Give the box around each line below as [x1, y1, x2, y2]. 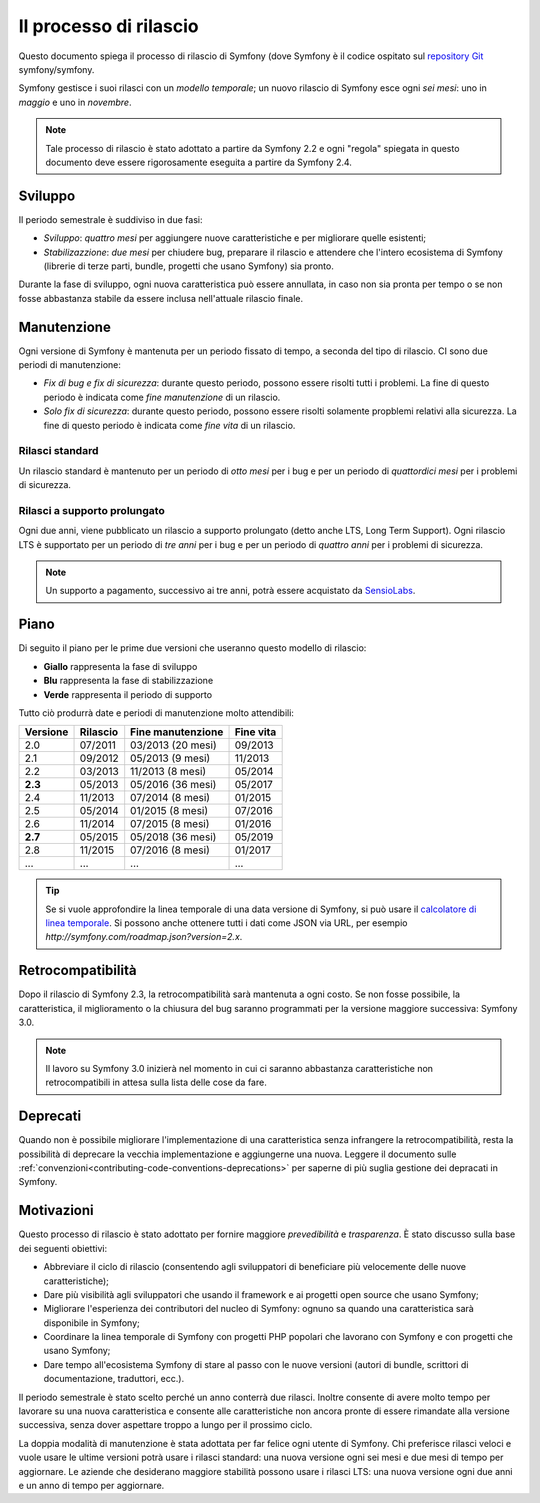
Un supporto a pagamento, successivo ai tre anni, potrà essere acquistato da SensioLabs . [45, 585, 416, 597]
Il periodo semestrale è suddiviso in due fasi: [18, 213, 203, 225]
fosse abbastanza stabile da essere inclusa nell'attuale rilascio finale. [18, 292, 304, 304]
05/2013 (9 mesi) [130, 751, 211, 765]
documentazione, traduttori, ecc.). [43, 1373, 185, 1385]
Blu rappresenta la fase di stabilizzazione [43, 675, 214, 687]
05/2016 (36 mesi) [130, 778, 217, 792]
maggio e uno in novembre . [18, 96, 132, 108]
